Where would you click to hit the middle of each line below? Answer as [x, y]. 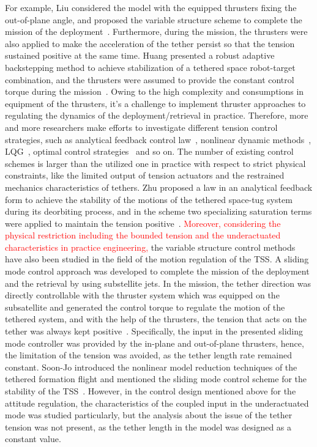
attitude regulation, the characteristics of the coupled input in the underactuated [157, 403]
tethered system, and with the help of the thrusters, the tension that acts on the [156, 319]
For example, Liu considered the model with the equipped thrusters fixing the [151, 7]
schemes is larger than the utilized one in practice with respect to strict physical [155, 163]
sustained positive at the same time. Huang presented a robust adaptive [140, 55]
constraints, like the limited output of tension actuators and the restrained [145, 175]
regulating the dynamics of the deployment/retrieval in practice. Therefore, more [157, 115]
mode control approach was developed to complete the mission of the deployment [157, 271]
